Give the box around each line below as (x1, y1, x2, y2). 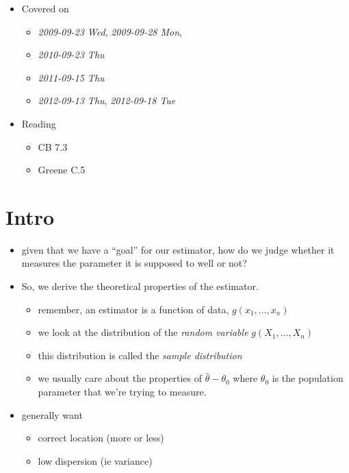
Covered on (21, 1, 69, 15)
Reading (21, 116, 56, 130)
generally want (21, 407, 83, 422)
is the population (272, 371, 344, 385)
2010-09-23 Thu (38, 47, 105, 62)
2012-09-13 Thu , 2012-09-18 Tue (38, 93, 176, 108)
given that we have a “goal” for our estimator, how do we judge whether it (21, 242, 335, 256)
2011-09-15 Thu (38, 70, 105, 84)
